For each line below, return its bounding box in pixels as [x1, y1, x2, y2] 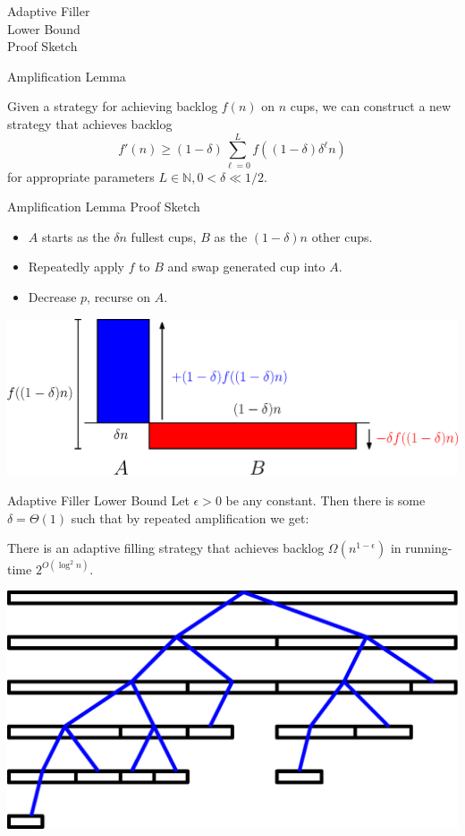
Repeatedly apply [28, 257, 124, 276]
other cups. [311, 227, 373, 246]
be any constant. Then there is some [225, 490, 426, 509]
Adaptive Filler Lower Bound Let [7, 490, 190, 509]
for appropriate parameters [7, 167, 155, 185]
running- [405, 539, 452, 557]
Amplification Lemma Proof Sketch [7, 197, 200, 216]
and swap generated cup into [167, 257, 325, 276]
